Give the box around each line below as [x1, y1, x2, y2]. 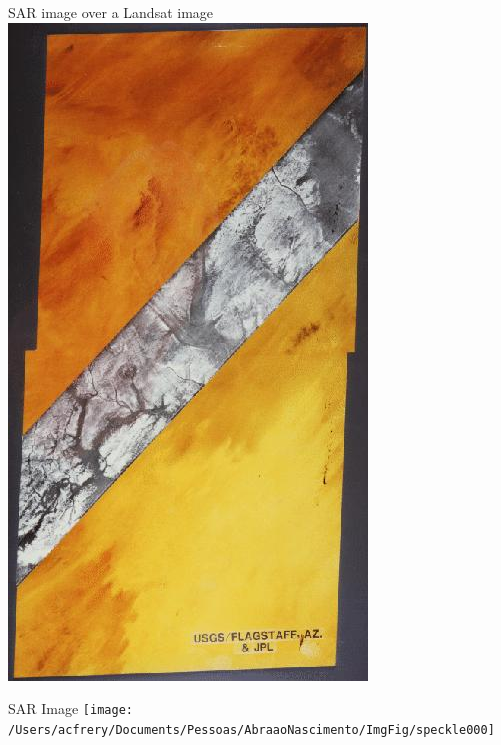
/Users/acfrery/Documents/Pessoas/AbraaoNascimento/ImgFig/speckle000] [8, 722, 495, 737]
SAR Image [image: [8, 698, 133, 719]
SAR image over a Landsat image [8, 2, 214, 22]
